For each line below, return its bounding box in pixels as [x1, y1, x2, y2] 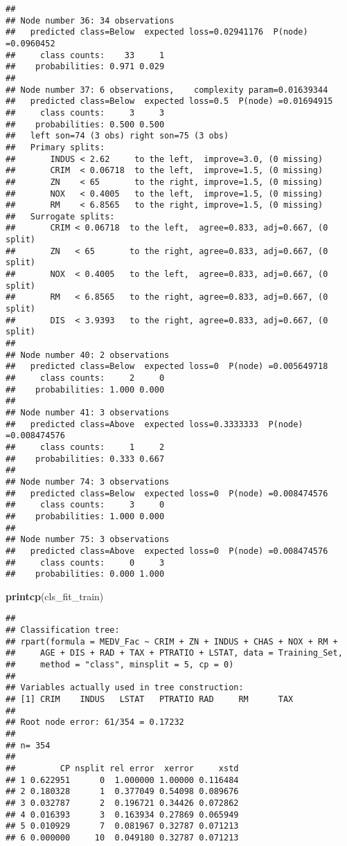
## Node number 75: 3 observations [6, 534, 170, 545]
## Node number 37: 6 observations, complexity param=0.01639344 [6, 84, 328, 95]
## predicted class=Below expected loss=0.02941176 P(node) [6, 27, 308, 37]
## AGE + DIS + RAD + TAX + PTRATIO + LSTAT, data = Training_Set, [6, 648, 343, 658]
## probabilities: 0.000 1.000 [6, 569, 165, 579]
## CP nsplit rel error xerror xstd [6, 763, 239, 773]
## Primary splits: [6, 142, 105, 152]
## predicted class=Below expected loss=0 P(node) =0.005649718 [6, 361, 328, 372]
